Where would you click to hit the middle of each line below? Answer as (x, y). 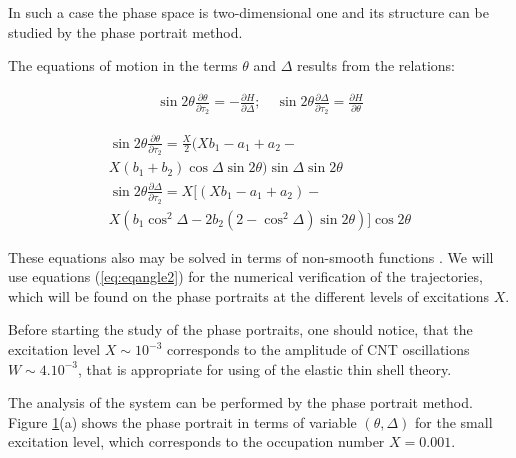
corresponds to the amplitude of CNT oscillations (318, 349)
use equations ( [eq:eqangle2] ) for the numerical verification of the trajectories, (245, 276)
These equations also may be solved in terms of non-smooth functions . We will (251, 256)
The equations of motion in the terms (123, 65)
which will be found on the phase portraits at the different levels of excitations (249, 295)
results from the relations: (376, 65)
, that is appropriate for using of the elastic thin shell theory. (265, 368)
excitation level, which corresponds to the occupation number (196, 441)
